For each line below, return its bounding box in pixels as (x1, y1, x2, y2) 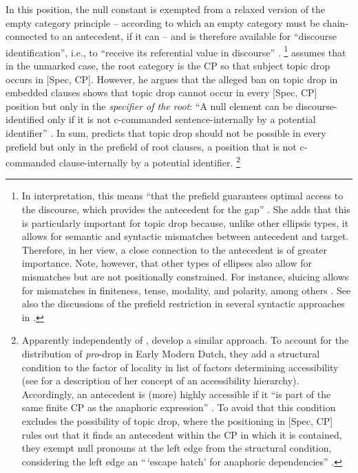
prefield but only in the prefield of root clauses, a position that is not (6, 139, 297, 153)
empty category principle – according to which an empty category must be (6, 15, 320, 30)
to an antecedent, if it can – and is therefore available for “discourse (50, 29, 337, 43)
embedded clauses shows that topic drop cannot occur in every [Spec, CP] (6, 85, 317, 100)
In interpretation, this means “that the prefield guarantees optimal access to (21, 188, 344, 203)
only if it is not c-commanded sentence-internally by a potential (48, 112, 316, 126)
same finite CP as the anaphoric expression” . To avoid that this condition (21, 400, 336, 415)
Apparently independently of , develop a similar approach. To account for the (21, 333, 349, 347)
